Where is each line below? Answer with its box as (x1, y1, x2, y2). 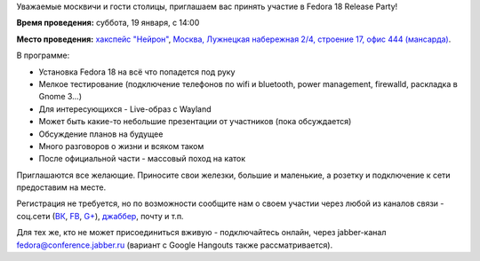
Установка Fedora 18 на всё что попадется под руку (38, 67, 236, 77)
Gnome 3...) (38, 91, 83, 102)
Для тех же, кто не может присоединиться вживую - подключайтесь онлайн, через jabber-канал (16, 227, 387, 238)
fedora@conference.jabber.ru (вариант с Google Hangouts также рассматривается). (16, 240, 333, 250)
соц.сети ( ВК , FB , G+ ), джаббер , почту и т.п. (16, 210, 184, 221)
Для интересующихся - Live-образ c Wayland (38, 103, 212, 115)
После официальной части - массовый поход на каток (38, 154, 246, 164)
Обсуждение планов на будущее (38, 129, 164, 139)
